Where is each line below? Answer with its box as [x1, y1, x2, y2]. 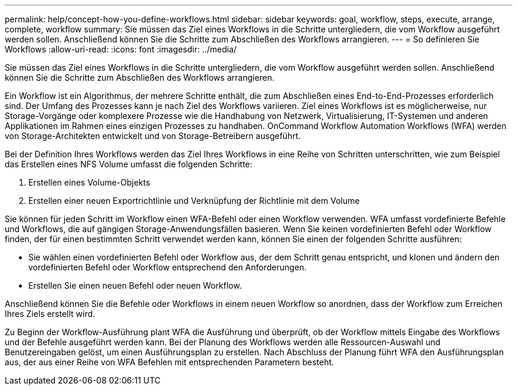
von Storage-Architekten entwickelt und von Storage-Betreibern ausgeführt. [5, 131, 301, 141]
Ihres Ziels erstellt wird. [5, 309, 96, 319]
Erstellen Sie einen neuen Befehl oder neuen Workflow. [28, 280, 242, 290]
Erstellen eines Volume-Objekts [28, 177, 150, 187]
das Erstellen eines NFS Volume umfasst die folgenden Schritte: [5, 159, 253, 169]
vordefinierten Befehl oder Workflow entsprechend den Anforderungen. [28, 262, 307, 272]
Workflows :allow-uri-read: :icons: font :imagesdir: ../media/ [5, 44, 237, 54]
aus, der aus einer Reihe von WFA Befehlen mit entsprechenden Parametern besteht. [5, 357, 334, 367]
